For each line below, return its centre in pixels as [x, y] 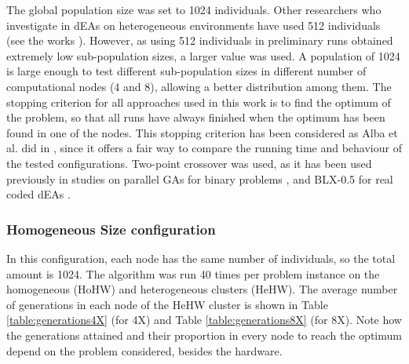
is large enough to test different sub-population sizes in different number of [186, 71]
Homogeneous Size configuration [111, 229]
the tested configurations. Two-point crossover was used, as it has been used [189, 163]
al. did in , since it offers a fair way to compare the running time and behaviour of [204, 148]
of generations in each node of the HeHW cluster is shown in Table [167, 304]
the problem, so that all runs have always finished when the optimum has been [196, 117]
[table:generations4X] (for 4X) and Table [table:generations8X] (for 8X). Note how [204, 320]
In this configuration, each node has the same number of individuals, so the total [201, 258]
